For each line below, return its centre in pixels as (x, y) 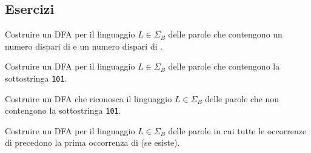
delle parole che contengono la (224, 66)
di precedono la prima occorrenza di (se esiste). (92, 142)
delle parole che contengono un (225, 34)
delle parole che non (242, 98)
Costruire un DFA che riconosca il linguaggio (89, 98)
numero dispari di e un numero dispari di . (84, 46)
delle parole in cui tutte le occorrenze (237, 130)
